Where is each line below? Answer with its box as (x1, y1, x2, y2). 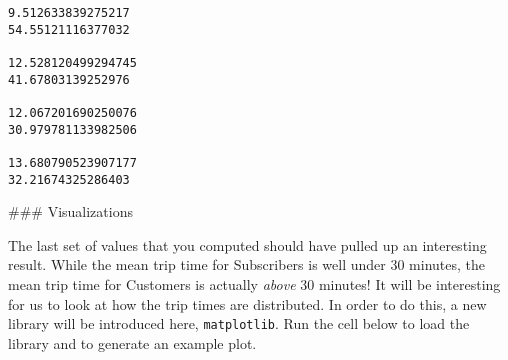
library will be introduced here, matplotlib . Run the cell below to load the (8, 313, 470, 334)
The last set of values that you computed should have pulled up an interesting (8, 234, 487, 255)
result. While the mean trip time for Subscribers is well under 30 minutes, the (8, 254, 486, 275)
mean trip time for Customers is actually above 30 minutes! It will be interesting (8, 274, 501, 294)
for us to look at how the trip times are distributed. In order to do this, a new (8, 293, 487, 314)
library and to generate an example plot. (8, 332, 257, 353)
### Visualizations (8, 201, 133, 222)
